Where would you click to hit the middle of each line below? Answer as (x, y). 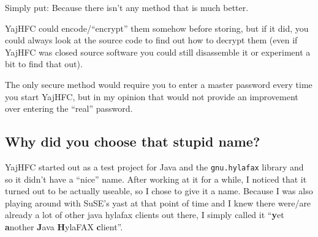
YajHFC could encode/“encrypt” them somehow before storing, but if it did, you (157, 28)
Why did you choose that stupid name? (133, 141)
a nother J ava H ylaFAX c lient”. (64, 226)
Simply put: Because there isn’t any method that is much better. (127, 7)
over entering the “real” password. (69, 108)
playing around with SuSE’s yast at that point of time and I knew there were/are (158, 202)
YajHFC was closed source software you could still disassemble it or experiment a (158, 52)
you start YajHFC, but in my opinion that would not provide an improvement (152, 96)
